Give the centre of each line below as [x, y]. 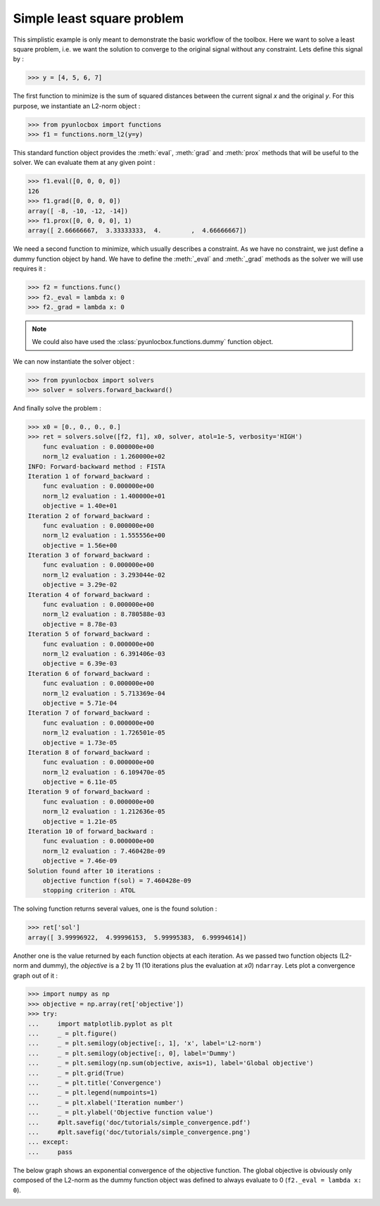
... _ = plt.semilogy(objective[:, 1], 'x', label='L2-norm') [145, 1044]
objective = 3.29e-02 [80, 585]
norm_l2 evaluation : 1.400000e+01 [104, 496]
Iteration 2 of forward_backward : [89, 516]
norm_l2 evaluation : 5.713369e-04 [104, 693]
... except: [49, 1142]
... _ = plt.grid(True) [76, 1073]
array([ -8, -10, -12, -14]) [78, 211]
